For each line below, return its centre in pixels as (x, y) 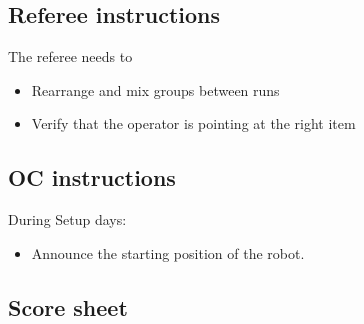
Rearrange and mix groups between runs (155, 89)
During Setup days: (67, 219)
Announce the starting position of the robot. (168, 252)
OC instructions (92, 177)
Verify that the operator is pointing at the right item (193, 123)
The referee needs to (70, 56)
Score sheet (68, 306)
